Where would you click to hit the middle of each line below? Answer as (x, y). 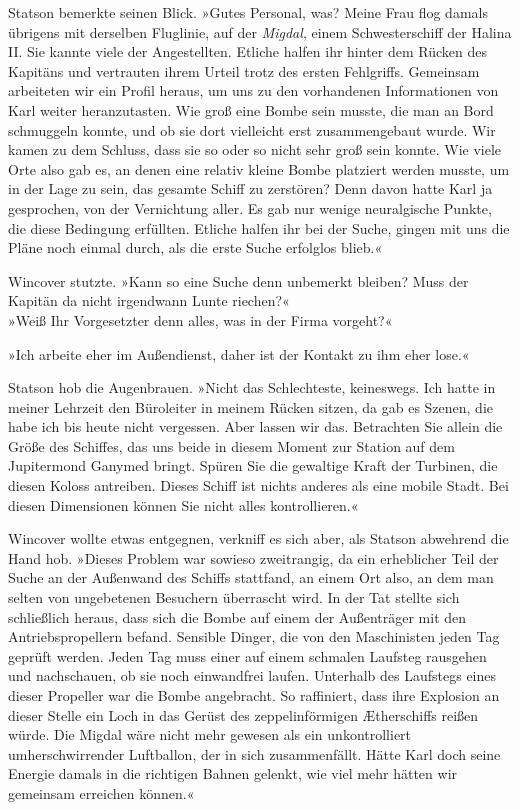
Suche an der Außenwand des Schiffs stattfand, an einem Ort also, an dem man (251, 577)
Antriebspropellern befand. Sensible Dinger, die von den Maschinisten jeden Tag (254, 636)
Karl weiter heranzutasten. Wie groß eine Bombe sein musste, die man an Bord (251, 109)
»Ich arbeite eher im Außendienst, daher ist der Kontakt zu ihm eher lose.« (239, 353)
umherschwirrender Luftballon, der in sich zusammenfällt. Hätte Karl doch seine (254, 753)
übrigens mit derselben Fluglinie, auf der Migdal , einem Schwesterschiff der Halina (260, 31)
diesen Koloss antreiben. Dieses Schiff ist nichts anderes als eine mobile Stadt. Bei (258, 485)
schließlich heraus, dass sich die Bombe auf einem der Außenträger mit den (237, 616)
